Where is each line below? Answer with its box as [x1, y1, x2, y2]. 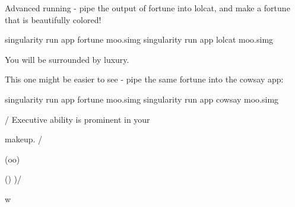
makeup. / [5, 133, 42, 145]
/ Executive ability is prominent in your [5, 113, 150, 125]
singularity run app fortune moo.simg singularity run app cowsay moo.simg [5, 93, 279, 105]
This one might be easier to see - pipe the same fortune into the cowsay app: [5, 73, 284, 85]
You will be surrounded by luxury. [5, 53, 129, 65]
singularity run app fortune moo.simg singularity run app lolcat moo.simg [5, 33, 274, 46]
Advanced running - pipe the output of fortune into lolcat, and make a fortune [5, 2, 290, 14]
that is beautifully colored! [5, 13, 101, 26]
